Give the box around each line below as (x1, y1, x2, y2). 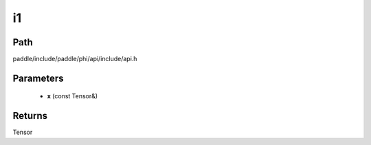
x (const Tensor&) (47, 92, 98, 100)
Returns (12, 110, 48, 122)
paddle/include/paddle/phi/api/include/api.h (12, 55, 137, 63)
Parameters (12, 72, 64, 84)
